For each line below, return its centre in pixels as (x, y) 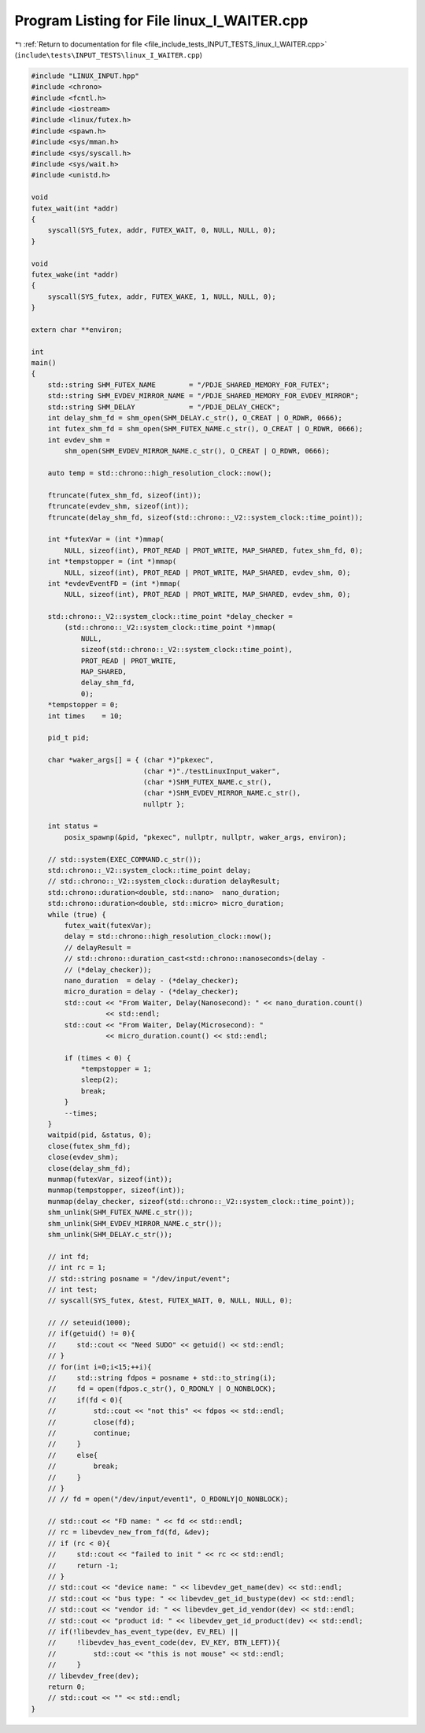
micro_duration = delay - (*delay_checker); (152, 992)
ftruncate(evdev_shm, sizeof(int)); (118, 506)
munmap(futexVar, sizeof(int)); (110, 1179)
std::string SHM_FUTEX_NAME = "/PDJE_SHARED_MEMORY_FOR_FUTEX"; (189, 385)
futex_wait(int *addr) (75, 208)
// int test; (73, 1290)
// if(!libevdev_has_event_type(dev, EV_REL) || (143, 1632)
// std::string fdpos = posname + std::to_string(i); (162, 1378)
